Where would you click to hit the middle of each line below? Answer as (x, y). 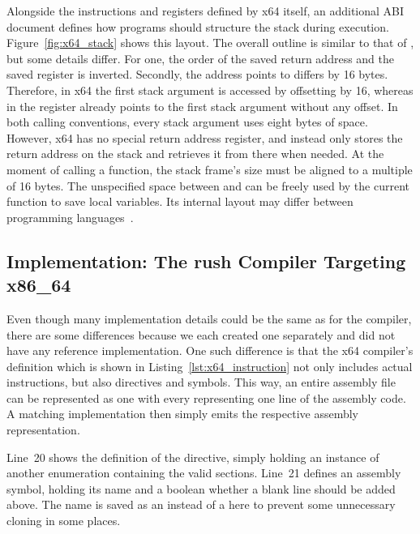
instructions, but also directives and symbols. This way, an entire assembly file (201, 382)
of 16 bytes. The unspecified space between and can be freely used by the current (208, 185)
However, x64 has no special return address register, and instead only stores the (205, 137)
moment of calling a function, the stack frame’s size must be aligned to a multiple (210, 169)
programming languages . (70, 217)
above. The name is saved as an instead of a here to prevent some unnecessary (201, 504)
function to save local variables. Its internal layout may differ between (180, 201)
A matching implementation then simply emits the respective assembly (182, 414)
